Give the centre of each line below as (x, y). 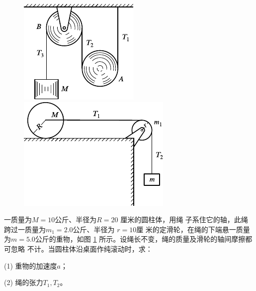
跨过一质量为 (25, 229)
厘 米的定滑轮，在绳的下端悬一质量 (193, 229)
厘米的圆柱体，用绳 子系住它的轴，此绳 (184, 219)
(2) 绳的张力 (24, 282)
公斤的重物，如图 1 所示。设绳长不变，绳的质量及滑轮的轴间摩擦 (140, 239)
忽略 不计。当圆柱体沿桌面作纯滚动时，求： (82, 248)
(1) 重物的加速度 (31, 265)
